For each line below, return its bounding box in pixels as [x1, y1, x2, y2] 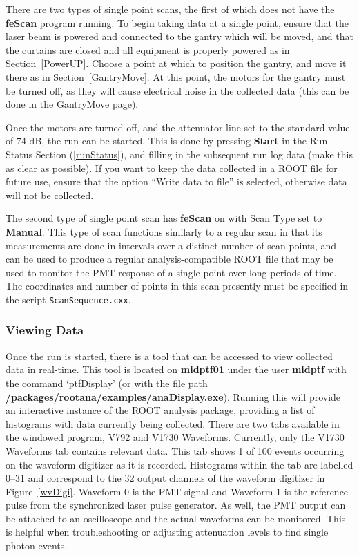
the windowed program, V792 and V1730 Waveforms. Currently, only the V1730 [6, 430, 345, 444]
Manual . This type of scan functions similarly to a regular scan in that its [6, 224, 322, 238]
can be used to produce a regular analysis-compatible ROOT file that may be [6, 252, 333, 266]
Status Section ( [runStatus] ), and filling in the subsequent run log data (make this [6, 147, 353, 161]
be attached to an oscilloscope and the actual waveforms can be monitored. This [6, 511, 346, 525]
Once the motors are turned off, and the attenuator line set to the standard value [6, 120, 350, 134]
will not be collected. [6, 187, 94, 202]
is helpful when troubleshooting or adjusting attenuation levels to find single [6, 525, 329, 539]
